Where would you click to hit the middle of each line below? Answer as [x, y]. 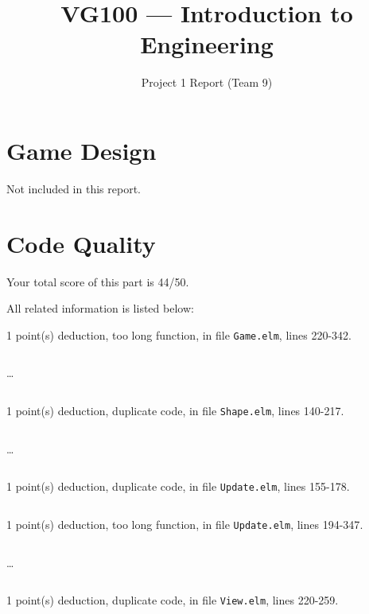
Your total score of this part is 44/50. [98, 281]
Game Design [82, 150]
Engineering [207, 44]
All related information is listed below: [100, 308]
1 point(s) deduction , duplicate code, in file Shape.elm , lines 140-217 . [175, 410]
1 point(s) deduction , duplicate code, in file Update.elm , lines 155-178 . [178, 486]
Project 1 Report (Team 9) [207, 82]
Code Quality [81, 243]
